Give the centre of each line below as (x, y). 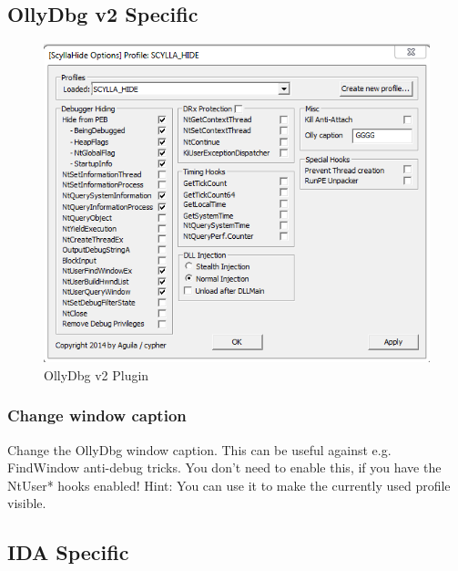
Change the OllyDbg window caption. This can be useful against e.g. (199, 449)
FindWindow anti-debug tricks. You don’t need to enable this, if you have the (224, 467)
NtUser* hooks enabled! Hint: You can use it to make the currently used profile (229, 485)
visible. (27, 503)
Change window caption (97, 415)
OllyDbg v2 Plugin (97, 374)
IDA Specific (68, 552)
